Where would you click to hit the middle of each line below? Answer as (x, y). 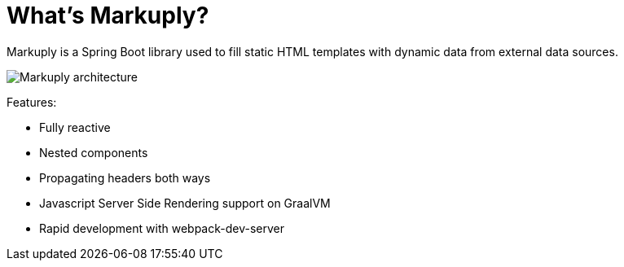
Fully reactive (75, 127)
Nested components (94, 152)
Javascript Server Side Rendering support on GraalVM (185, 203)
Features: (32, 102)
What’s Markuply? (108, 15)
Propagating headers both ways (125, 177)
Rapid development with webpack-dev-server (162, 228)
